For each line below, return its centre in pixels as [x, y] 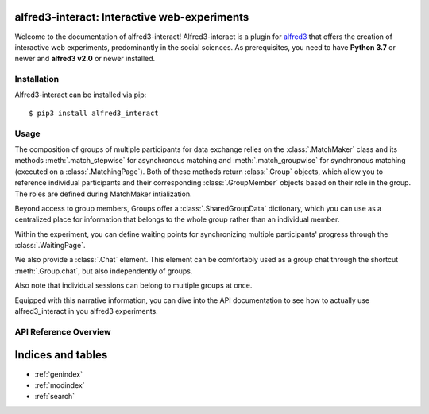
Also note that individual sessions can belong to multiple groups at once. [133, 285]
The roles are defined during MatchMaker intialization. [103, 194]
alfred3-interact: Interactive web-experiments [132, 17]
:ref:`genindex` [59, 374]
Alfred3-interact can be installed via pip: [81, 95]
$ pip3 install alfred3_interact [94, 113]
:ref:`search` [55, 397]
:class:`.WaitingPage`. [50, 246]
